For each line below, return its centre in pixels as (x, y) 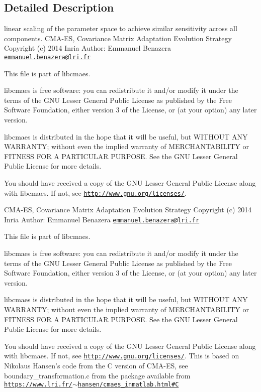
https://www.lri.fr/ (38, 385)
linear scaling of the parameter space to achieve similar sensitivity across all (121, 28)
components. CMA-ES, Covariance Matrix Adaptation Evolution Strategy (118, 38)
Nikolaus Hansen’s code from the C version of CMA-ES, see (96, 366)
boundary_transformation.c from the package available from (97, 375)
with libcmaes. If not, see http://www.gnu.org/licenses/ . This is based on (122, 356)
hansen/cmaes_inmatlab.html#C (128, 385)
